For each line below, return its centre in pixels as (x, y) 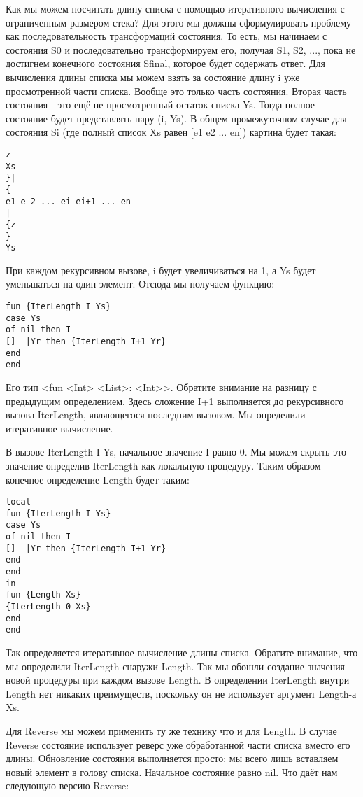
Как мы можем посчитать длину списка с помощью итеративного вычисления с (175, 8)
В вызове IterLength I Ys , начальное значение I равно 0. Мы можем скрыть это (176, 452)
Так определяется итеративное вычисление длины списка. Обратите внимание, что (182, 652)
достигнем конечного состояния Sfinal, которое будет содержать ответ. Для (165, 63)
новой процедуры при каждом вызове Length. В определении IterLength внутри (178, 680)
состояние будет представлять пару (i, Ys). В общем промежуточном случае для (176, 118)
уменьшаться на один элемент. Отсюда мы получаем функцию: (140, 284)
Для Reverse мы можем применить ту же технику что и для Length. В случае (171, 730)
